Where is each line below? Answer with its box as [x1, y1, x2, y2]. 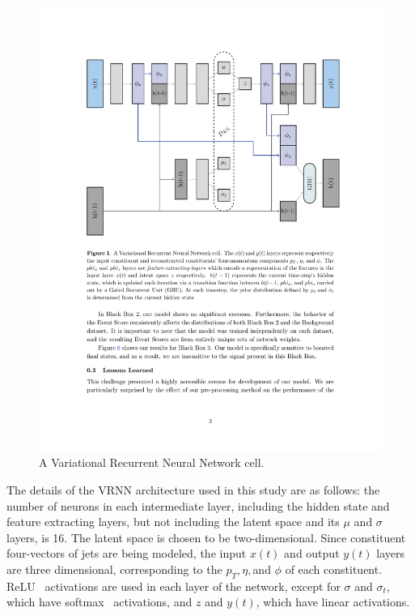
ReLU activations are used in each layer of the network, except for [6, 577, 341, 594]
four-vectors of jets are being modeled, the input [6, 545, 247, 562]
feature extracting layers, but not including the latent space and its [6, 513, 340, 530]
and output [284, 545, 340, 562]
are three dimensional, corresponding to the [6, 561, 222, 578]
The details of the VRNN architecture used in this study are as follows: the [6, 481, 380, 498]
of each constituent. [285, 561, 383, 578]
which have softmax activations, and [6, 593, 193, 610]
